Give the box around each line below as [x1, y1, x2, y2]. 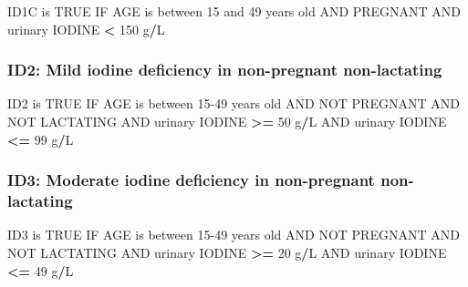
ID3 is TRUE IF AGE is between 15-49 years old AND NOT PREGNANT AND [7, 225, 460, 244]
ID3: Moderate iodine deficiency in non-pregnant [7, 169, 375, 191]
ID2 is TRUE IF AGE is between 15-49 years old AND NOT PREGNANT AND [7, 94, 460, 113]
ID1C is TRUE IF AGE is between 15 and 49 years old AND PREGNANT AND [7, 2, 462, 20]
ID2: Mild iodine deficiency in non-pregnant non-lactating [7, 58, 442, 81]
